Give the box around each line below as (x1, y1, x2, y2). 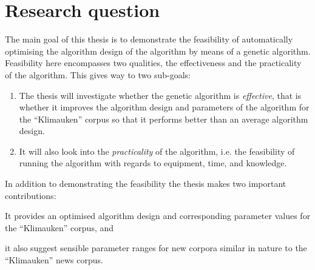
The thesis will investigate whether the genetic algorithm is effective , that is (19, 89, 302, 101)
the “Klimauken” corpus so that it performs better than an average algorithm (19, 112, 308, 125)
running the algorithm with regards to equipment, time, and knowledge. (19, 157, 287, 169)
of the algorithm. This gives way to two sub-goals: (5, 68, 191, 81)
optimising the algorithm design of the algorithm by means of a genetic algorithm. (5, 44, 311, 57)
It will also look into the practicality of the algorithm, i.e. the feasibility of (19, 144, 295, 157)
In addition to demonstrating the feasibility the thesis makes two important (5, 177, 286, 190)
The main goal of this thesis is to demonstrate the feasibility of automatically (5, 33, 293, 46)
